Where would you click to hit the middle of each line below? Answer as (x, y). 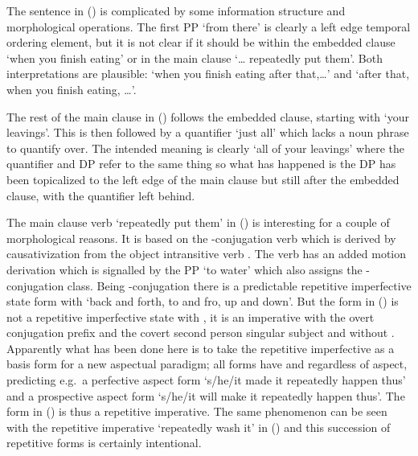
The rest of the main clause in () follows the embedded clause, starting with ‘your (208, 116)
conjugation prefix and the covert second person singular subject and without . (201, 333)
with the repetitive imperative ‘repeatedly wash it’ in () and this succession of (199, 427)
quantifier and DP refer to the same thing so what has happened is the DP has (201, 164)
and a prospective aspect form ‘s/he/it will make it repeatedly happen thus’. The (206, 395)
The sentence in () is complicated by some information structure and (176, 10)
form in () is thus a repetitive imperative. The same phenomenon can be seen (197, 411)
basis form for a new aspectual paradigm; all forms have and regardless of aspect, (207, 364)
